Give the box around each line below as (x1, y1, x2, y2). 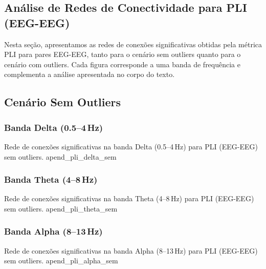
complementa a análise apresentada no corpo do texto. (4, 69, 175, 80)
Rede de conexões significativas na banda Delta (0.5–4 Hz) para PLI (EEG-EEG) (4, 141, 258, 151)
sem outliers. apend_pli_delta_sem (4, 151, 117, 162)
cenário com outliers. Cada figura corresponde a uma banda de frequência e (4, 59, 240, 69)
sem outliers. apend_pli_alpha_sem (4, 255, 118, 266)
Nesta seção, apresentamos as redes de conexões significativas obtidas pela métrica (4, 39, 262, 49)
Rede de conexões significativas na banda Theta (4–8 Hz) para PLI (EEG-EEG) (4, 193, 254, 204)
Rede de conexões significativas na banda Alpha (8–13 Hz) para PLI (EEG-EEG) (4, 245, 258, 256)
